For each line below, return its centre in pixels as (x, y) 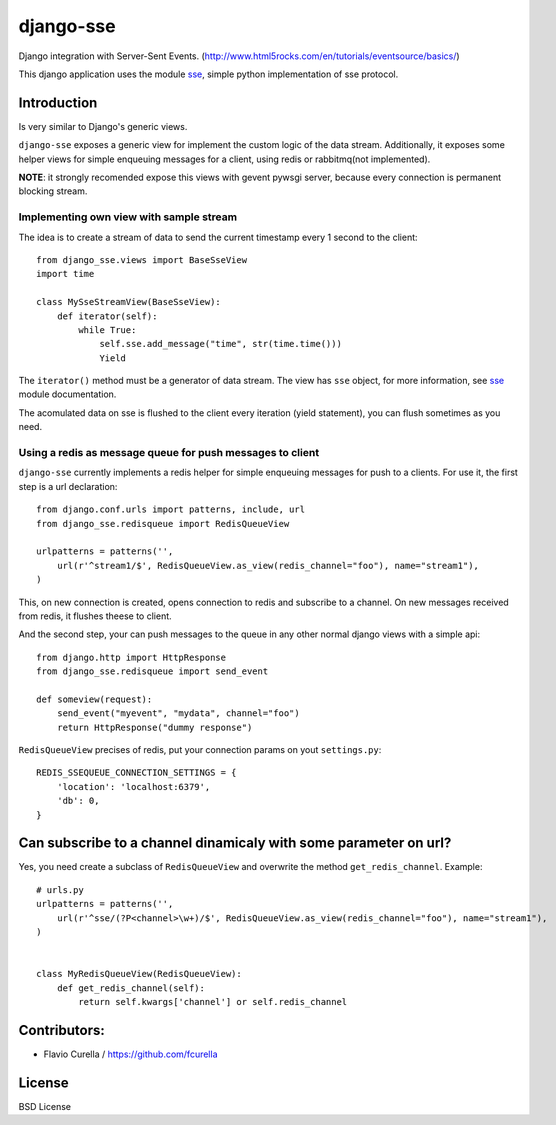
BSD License (45, 1106)
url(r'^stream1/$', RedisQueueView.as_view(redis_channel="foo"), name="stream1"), (268, 565)
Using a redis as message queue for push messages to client (169, 452)
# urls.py (60, 889)
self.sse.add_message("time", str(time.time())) (220, 344)
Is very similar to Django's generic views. (103, 126)
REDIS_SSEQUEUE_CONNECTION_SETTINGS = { (136, 773)
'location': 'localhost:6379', (133, 786)
